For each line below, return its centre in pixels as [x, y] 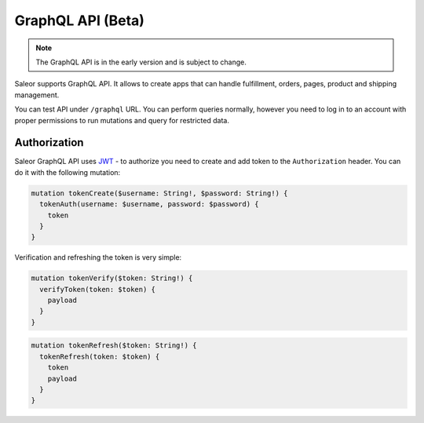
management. [37, 95]
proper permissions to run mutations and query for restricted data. [122, 120]
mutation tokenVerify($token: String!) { [112, 278]
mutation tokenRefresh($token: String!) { [114, 346]
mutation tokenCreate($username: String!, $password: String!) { [159, 193]
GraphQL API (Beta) [80, 20]
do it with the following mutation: [68, 172]
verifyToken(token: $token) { [98, 289]
